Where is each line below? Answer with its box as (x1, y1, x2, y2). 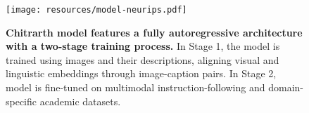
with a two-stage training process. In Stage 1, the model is (6, 39, 280, 53)
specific (6, 93, 37, 108)
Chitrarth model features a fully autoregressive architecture (6, 25, 303, 39)
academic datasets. (39, 93, 121, 108)
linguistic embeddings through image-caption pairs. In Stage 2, (6, 66, 277, 81)
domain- (268, 80, 303, 95)
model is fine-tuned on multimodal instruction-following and (6, 80, 265, 95)
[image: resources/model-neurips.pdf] (6, 5, 187, 15)
